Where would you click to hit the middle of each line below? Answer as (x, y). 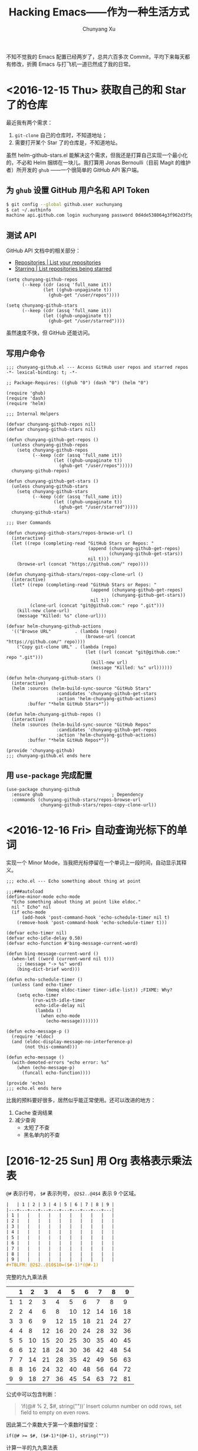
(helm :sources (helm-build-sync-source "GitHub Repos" (81, 725)
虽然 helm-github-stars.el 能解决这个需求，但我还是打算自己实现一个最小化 (97, 155)
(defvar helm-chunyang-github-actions (54, 626)
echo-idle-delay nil (60, 1005)
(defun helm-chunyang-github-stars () (54, 678)
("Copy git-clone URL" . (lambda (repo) (67, 647)
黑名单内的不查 (42, 1135)
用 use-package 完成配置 (49, 775)
